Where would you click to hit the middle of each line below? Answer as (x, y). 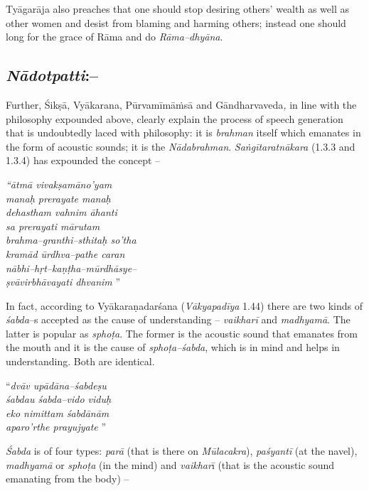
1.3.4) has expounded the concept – (83, 160)
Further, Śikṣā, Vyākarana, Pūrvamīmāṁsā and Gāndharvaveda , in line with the (181, 104)
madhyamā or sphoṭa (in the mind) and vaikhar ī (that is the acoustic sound (170, 464)
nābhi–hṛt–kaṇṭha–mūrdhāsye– (71, 268)
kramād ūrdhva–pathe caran (65, 253)
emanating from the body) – (68, 479)
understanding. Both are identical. (80, 361)
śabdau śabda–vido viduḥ (59, 399)
